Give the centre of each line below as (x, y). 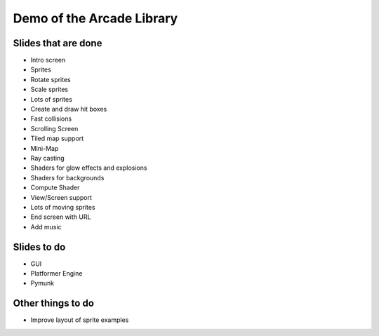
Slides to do (39, 247)
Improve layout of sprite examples (80, 320)
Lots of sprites (52, 99)
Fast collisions (51, 119)
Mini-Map (45, 148)
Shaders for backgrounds (67, 177)
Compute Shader (55, 188)
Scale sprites (49, 89)
